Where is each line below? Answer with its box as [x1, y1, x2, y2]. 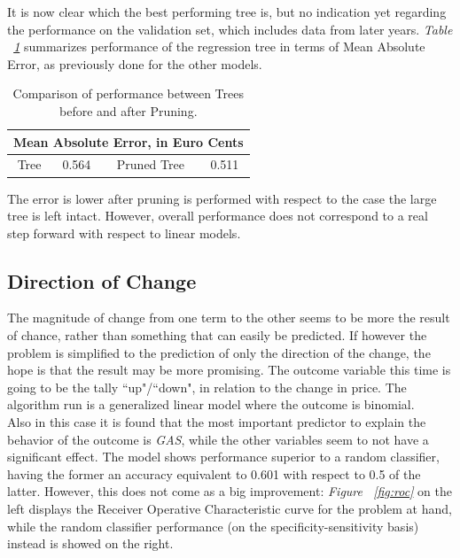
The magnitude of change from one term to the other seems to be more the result [7, 308, 450, 327]
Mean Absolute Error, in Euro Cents [13, 132, 244, 151]
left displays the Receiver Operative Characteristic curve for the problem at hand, [7, 500, 452, 518]
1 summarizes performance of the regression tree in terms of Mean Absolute [13, 37, 425, 56]
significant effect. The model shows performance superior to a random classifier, [7, 447, 440, 466]
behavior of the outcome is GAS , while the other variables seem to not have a [7, 430, 429, 448]
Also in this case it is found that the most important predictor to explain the [7, 413, 426, 431]
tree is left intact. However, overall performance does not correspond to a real [7, 206, 428, 225]
